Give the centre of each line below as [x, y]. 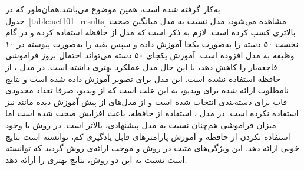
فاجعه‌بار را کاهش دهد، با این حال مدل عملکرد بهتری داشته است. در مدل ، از [141, 66]
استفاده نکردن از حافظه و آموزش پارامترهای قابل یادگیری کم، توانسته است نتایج [148, 136]
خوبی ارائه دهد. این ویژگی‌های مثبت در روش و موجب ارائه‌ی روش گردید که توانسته [153, 148]
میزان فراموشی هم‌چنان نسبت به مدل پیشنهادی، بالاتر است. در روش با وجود [141, 124]
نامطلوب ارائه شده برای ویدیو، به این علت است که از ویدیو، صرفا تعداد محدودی [147, 90]
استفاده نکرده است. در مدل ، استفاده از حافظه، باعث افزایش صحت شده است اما [152, 113]
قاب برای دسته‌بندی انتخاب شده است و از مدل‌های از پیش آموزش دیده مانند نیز [146, 101]
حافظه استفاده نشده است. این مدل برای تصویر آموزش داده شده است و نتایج [143, 78]
